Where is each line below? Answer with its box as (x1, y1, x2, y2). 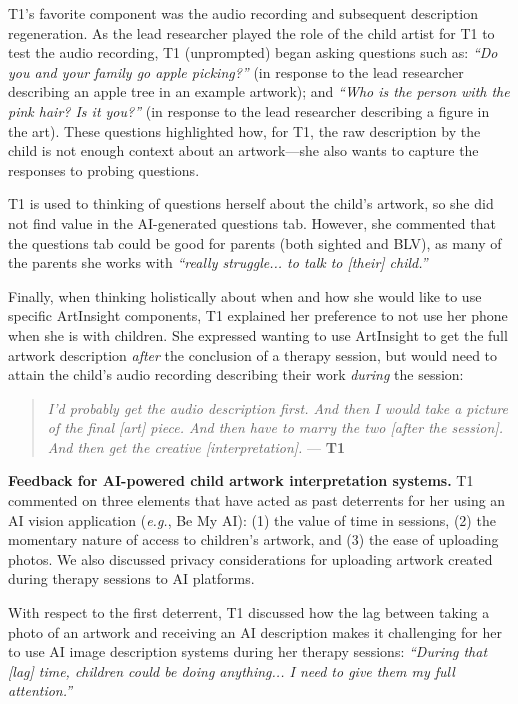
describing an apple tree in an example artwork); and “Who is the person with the (8, 81, 510, 102)
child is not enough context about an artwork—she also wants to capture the (8, 140, 479, 161)
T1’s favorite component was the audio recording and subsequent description (8, 3, 478, 23)
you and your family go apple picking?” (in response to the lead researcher (8, 61, 464, 82)
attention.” (8, 680, 73, 701)
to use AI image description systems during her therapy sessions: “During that (8, 641, 488, 662)
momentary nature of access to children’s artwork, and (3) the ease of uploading (8, 529, 499, 550)
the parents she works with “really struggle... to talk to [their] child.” (8, 252, 428, 273)
